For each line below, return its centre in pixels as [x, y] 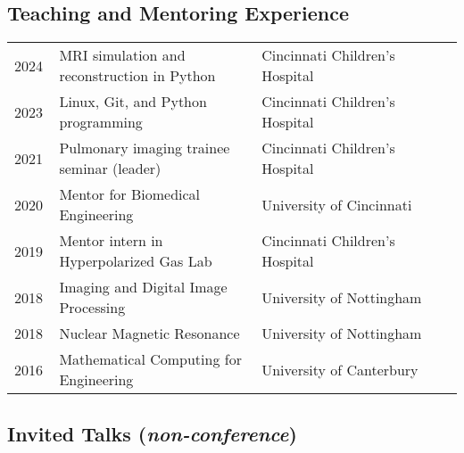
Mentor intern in [111, 241]
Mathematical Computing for [150, 359]
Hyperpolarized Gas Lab [136, 261]
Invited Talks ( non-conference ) [152, 433]
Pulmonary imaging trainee [145, 148]
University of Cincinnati [337, 204]
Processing [92, 308]
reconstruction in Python [137, 76]
